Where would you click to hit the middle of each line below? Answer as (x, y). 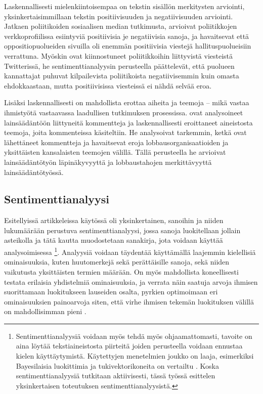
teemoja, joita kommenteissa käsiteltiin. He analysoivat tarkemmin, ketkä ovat (125, 132)
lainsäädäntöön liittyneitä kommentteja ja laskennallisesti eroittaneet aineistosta (128, 122)
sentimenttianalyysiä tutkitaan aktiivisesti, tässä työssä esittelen (116, 376)
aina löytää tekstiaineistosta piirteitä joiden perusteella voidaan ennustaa (129, 346)
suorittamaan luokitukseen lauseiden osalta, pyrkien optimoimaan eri (111, 292)
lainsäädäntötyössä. (34, 172)
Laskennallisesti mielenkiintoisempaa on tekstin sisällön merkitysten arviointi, (124, 6)
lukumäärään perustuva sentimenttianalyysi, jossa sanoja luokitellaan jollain (122, 230)
